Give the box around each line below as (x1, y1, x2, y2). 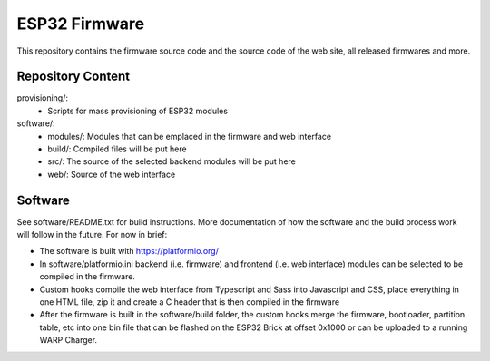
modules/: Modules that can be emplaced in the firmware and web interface (47, 131, 331, 141)
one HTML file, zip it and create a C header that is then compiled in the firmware (39, 297, 340, 307)
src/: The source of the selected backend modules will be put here (47, 156, 297, 167)
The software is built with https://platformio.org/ (39, 246, 220, 257)
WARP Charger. (39, 335, 98, 346)
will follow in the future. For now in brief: (16, 229, 168, 240)
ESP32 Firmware (16, 14, 145, 34)
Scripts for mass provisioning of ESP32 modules (47, 105, 229, 116)
